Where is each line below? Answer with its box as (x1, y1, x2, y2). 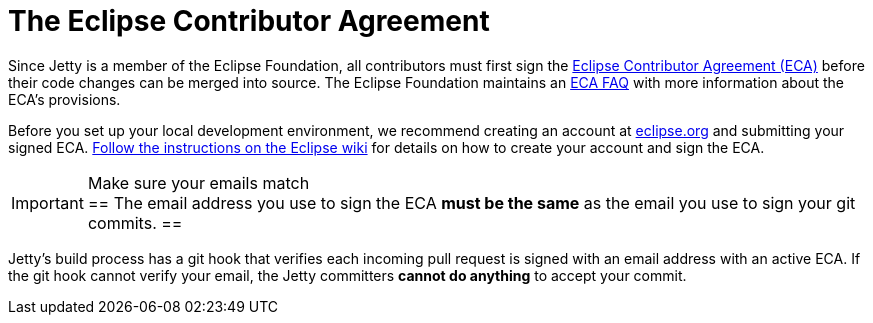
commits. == (87, 212, 183, 233)
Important (11, 192, 84, 213)
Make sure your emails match (87, 172, 310, 193)
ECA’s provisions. (8, 90, 121, 108)
